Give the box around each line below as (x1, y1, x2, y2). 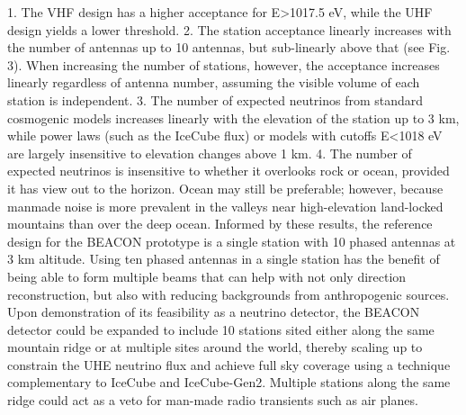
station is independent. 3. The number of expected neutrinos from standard (7, 90, 424, 109)
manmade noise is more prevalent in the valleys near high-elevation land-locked (7, 196, 444, 215)
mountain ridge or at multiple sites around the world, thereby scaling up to (7, 338, 423, 356)
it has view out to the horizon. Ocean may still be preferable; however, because (7, 178, 444, 197)
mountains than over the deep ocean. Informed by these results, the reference (7, 214, 433, 233)
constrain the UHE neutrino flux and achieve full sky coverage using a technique (7, 355, 451, 374)
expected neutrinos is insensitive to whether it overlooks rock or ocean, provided (7, 161, 450, 180)
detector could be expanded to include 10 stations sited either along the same (7, 320, 435, 338)
